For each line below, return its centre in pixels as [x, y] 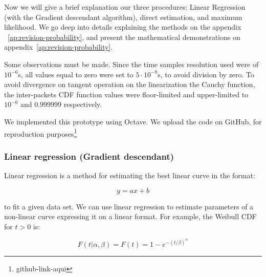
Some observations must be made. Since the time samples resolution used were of [131, 64]
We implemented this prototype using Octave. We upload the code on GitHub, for [133, 121]
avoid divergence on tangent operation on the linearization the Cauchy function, [130, 84]
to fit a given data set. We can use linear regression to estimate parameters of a [129, 206]
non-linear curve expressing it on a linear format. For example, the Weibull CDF [130, 216]
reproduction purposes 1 [41, 133]
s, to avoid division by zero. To [206, 74]
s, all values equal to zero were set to [76, 74]
